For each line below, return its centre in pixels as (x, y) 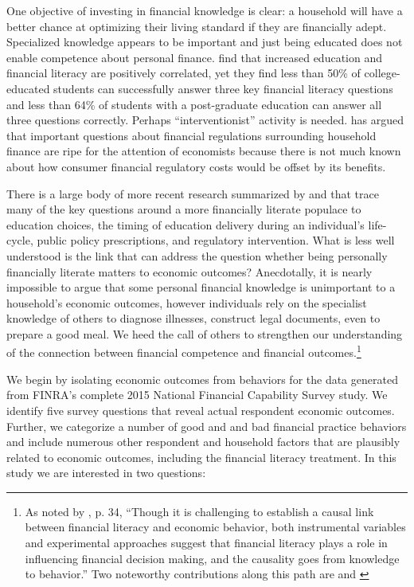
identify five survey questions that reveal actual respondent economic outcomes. (201, 410)
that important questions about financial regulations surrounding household (191, 135)
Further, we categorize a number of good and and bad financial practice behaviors (207, 426)
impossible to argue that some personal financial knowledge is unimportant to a (201, 287)
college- (382, 73)
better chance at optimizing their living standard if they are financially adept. (197, 26)
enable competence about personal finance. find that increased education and (194, 57)
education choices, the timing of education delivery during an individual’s (186, 224)
